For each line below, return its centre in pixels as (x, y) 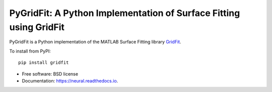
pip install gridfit (44, 63)
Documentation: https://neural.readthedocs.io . (70, 80)
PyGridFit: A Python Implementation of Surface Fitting (125, 13)
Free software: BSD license (50, 74)
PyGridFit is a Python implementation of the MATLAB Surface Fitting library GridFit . (95, 42)
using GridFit (37, 27)
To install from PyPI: (30, 51)
